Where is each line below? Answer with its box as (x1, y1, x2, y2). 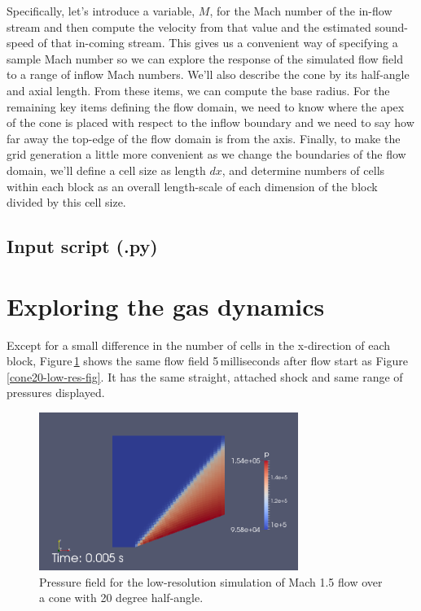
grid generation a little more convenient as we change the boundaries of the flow (7, 146, 406, 163)
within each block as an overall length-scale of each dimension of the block (7, 177, 378, 194)
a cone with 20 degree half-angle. (39, 589, 204, 606)
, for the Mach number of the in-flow (209, 2, 392, 19)
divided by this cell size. (7, 194, 126, 211)
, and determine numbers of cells (221, 161, 385, 178)
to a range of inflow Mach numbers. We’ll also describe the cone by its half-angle (7, 66, 410, 83)
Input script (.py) (7, 233, 158, 259)
